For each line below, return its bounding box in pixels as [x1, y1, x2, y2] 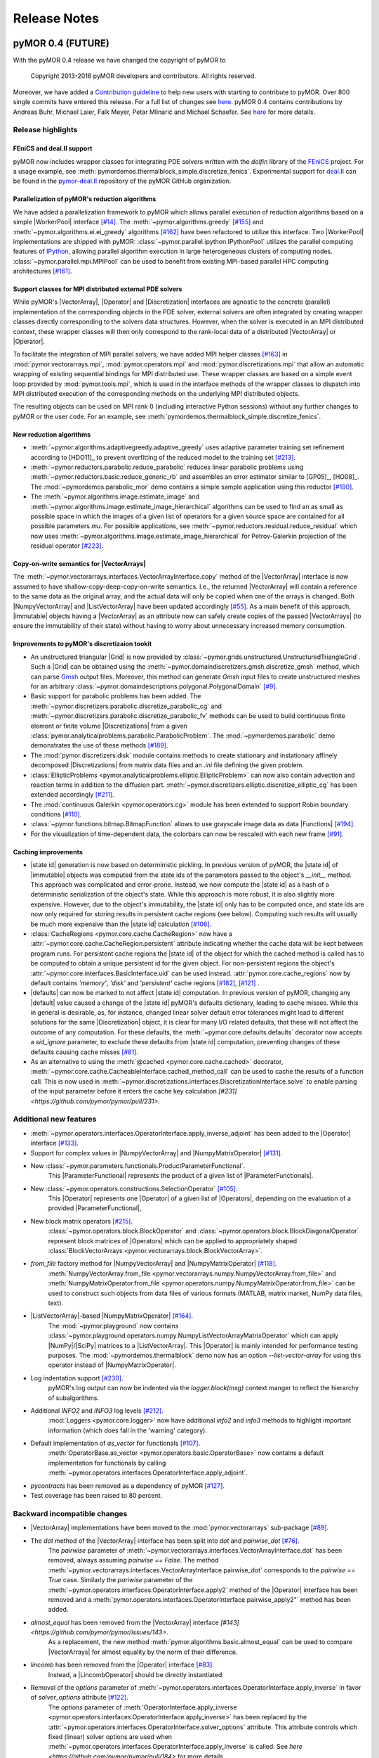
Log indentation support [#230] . [30, 1373, 124, 1382]
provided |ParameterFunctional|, [48, 1204, 142, 1212]
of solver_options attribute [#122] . [30, 1693, 129, 1702]
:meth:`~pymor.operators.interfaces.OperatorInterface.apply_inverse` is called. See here [48, 1743, 303, 1751]
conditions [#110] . [30, 810, 82, 819]
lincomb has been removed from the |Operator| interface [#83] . [30, 1660, 214, 1669]
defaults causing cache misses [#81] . [30, 1048, 138, 1056]
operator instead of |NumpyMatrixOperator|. [48, 1361, 177, 1369]
